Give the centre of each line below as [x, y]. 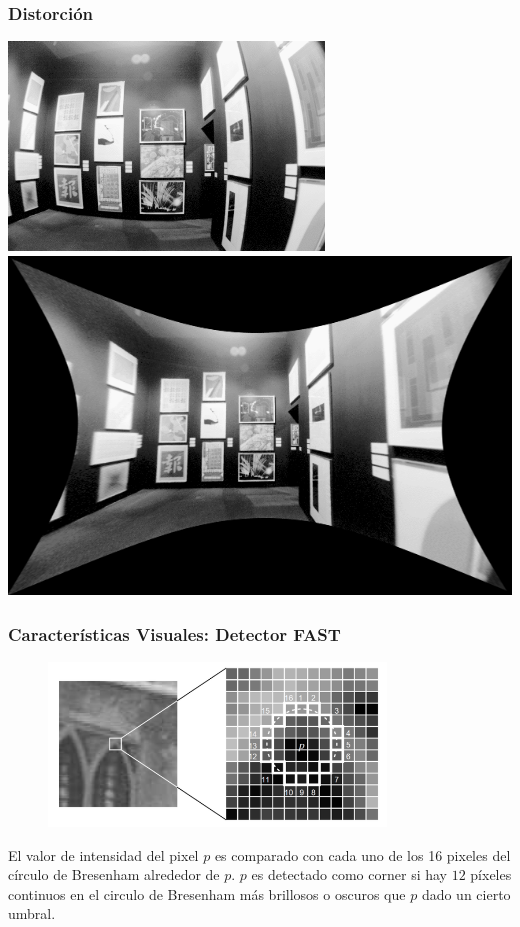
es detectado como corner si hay [349, 874]
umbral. [32, 913]
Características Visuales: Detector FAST [174, 633]
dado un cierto [466, 893]
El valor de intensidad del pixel [103, 854]
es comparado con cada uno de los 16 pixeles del [362, 854]
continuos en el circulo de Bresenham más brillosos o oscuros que [207, 893]
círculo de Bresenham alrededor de [114, 874]
